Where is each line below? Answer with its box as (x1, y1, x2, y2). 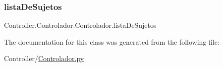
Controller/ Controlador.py (4, 53, 84, 64)
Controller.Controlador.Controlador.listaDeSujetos (4, 20, 157, 30)
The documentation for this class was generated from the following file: (4, 36, 220, 47)
